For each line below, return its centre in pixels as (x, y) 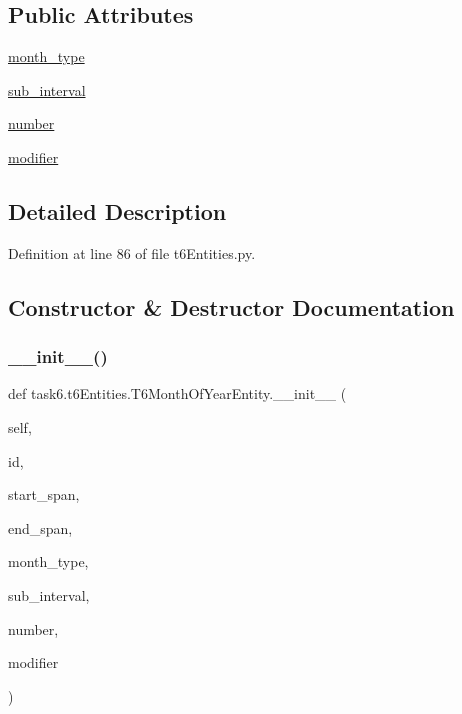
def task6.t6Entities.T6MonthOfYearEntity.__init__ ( (177, 393)
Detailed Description (117, 210)
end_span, (40, 527)
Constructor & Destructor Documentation (231, 306)
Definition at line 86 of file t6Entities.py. (132, 252)
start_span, (44, 494)
